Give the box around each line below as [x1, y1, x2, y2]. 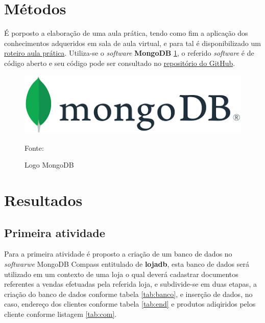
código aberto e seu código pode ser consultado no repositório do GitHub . [4, 57, 235, 68]
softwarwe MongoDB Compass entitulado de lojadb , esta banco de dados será [4, 259, 249, 269]
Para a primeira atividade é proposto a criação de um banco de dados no [4, 248, 232, 259]
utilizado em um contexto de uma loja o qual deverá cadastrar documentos [4, 268, 238, 279]
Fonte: [25, 142, 44, 153]
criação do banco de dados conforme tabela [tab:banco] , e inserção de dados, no [4, 288, 253, 299]
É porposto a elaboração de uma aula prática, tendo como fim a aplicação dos [4, 28, 248, 38]
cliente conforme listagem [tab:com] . [4, 309, 117, 319]
